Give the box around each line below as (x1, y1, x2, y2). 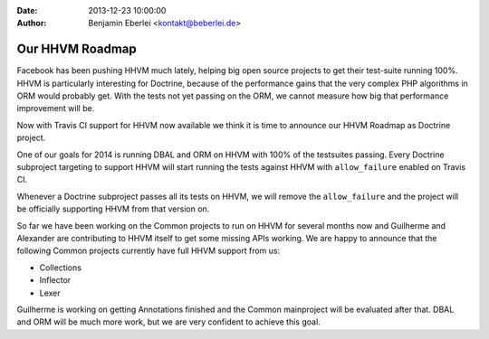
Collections (39, 262, 81, 273)
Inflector (39, 275, 72, 286)
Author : (16, 18, 47, 29)
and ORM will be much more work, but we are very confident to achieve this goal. (16, 316, 321, 327)
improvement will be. (16, 103, 95, 114)
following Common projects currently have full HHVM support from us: (16, 245, 281, 257)
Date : (16, 5, 38, 15)
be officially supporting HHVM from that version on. (16, 203, 210, 214)
